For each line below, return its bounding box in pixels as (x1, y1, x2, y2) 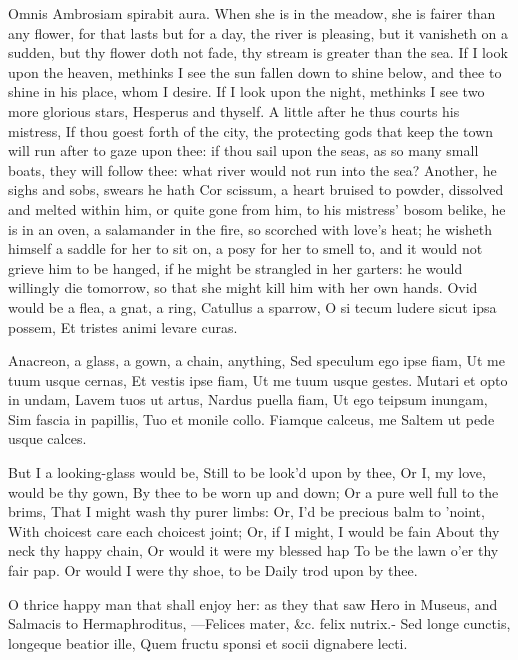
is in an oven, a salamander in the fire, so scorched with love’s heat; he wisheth (8, 218, 492, 239)
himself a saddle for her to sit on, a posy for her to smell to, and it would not (8, 238, 483, 259)
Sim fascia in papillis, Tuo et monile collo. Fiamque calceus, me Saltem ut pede (8, 408, 495, 429)
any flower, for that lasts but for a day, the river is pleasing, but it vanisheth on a (8, 22, 508, 43)
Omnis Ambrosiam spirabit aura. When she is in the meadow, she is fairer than (8, 3, 496, 23)
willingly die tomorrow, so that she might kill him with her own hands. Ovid (8, 277, 478, 298)
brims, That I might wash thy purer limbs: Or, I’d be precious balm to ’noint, (8, 501, 485, 522)
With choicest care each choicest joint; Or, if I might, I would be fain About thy (8, 520, 500, 541)
